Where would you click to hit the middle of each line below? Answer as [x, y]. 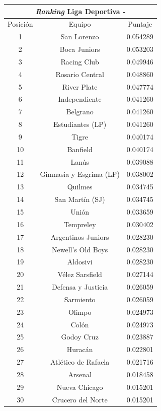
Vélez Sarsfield [80, 274]
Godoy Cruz [80, 337]
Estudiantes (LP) [80, 124]
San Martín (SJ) [80, 199]
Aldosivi [80, 262]
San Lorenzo [80, 37]
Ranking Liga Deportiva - [80, 11]
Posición [20, 24]
